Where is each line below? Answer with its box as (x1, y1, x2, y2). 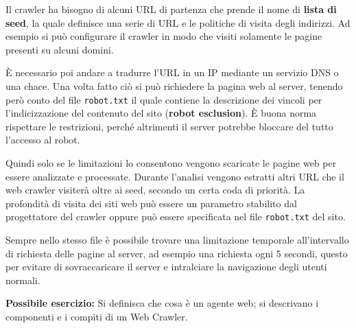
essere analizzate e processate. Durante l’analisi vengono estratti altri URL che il (5, 169, 344, 183)
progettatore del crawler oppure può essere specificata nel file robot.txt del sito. (5, 209, 346, 224)
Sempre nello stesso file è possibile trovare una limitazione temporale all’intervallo (5, 233, 349, 247)
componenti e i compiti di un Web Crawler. (5, 309, 188, 323)
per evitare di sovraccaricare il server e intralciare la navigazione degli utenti (5, 259, 327, 274)
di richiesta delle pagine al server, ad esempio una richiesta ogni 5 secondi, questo (5, 246, 348, 260)
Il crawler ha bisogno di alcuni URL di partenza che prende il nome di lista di (5, 2, 337, 16)
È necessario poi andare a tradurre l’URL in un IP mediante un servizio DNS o (5, 65, 339, 80)
